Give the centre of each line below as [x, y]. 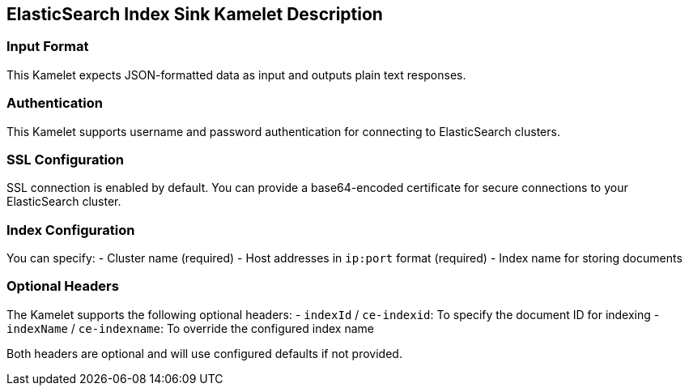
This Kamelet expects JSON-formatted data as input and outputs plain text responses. [236, 75]
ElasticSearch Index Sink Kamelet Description [195, 14]
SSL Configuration [66, 159]
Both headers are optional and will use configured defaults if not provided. [204, 353]
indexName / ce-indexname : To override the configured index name [191, 328]
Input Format [48, 47]
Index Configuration [71, 230]
